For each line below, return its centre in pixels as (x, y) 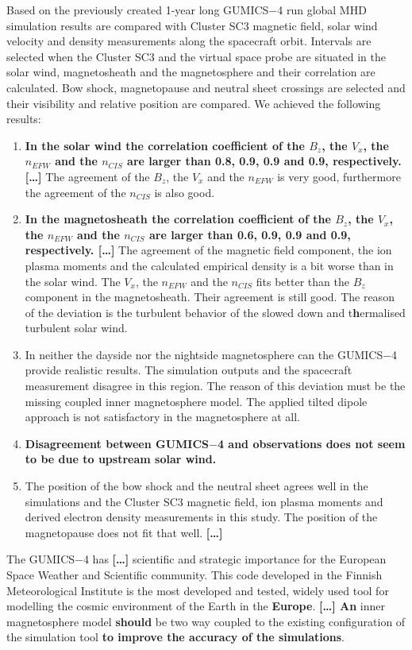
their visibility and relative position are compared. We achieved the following (194, 103)
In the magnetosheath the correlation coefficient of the (178, 219)
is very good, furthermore (339, 176)
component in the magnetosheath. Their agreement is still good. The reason (210, 297)
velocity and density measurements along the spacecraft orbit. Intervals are (189, 41)
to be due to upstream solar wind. (121, 459)
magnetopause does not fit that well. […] (124, 532)
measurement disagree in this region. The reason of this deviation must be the (215, 386)
